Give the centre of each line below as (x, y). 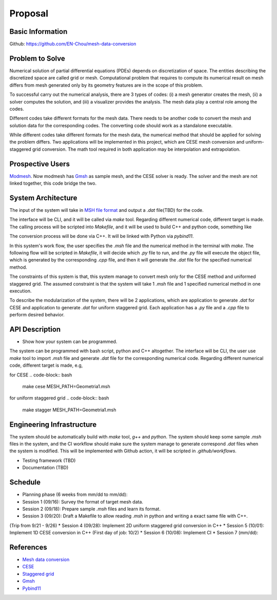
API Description (35, 329)
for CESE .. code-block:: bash (41, 375)
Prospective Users (40, 164)
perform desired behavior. (37, 315)
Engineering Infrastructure (53, 424)
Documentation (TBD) (45, 468)
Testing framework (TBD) (49, 460)
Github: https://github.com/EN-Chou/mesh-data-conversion (73, 44)
